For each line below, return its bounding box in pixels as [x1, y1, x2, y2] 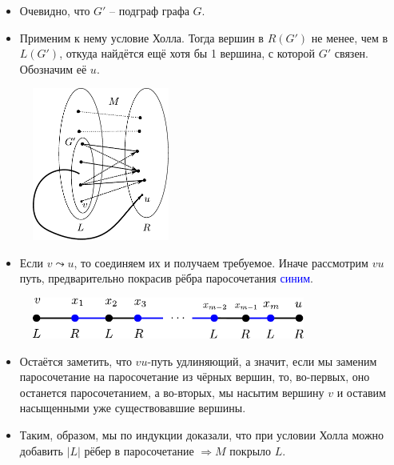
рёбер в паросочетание [84, 442, 194, 459]
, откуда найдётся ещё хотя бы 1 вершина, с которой [59, 45, 316, 62]
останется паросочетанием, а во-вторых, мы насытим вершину [19, 383, 324, 400]
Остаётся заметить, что [19, 352, 132, 369]
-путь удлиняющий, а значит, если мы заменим [147, 352, 377, 369]
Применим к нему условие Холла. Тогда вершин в [19, 29, 264, 46]
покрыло [229, 442, 272, 459]
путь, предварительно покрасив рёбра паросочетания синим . [19, 270, 313, 287]
